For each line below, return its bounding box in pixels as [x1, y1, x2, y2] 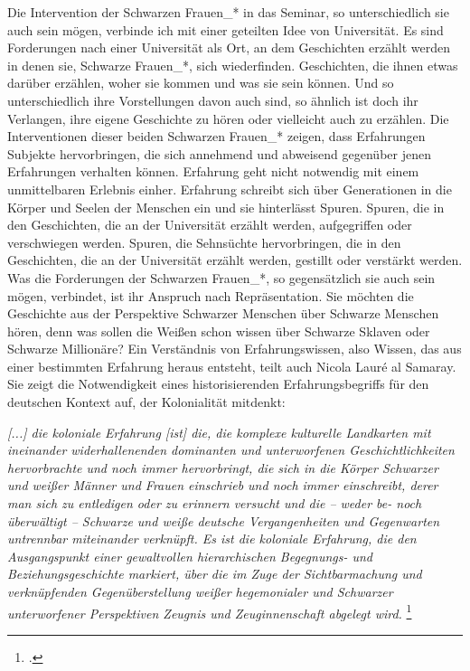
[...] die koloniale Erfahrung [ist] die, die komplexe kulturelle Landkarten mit [7, 422, 431, 441]
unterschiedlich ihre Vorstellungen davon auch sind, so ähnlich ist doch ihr [7, 90, 418, 109]
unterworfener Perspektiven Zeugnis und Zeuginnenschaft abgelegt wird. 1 [7, 600, 412, 622]
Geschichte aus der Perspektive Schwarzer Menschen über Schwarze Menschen [7, 304, 439, 323]
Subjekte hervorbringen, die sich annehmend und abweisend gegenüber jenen [7, 144, 431, 163]
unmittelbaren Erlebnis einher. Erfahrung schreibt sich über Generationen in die [7, 179, 452, 198]
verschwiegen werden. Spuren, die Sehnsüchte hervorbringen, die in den [7, 232, 401, 251]
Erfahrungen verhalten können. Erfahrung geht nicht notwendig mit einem [7, 162, 419, 181]
